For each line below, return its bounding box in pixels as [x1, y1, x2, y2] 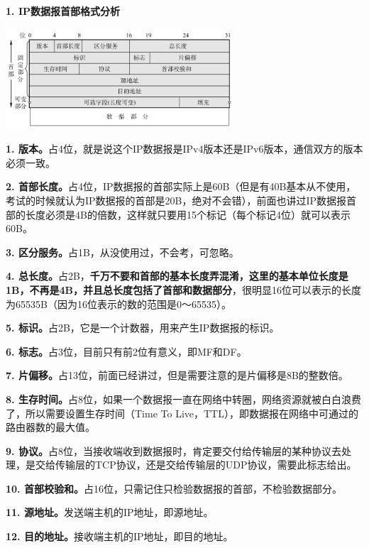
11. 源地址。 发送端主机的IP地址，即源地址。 [6, 505, 214, 520]
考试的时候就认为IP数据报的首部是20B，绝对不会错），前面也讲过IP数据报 [6, 192, 347, 207]
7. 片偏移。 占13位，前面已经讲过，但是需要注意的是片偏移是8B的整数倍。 [6, 368, 348, 383]
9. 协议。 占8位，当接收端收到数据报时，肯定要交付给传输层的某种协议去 [6, 443, 341, 458]
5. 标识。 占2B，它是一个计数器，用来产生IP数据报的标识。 [6, 320, 280, 335]
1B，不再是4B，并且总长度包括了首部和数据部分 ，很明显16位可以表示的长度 [6, 282, 362, 297]
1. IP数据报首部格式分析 [6, 4, 120, 18]
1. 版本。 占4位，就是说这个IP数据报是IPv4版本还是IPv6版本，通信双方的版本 [6, 141, 363, 156]
